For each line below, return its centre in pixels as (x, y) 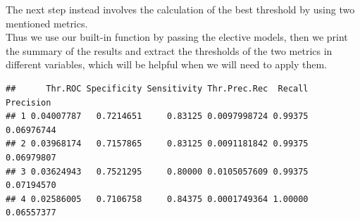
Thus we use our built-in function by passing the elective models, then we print (177, 37)
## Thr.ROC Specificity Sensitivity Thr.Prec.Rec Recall (157, 88)
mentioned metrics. (47, 23)
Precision (29, 102)
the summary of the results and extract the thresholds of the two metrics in (169, 50)
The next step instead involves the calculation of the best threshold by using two (180, 9)
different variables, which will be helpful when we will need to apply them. (166, 64)
